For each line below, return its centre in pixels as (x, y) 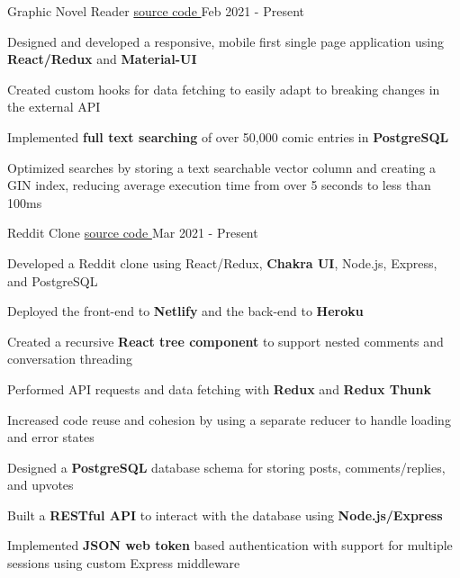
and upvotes (41, 485)
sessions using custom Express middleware (124, 563)
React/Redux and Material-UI (102, 59)
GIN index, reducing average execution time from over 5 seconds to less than (219, 185)
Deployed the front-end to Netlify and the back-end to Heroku (185, 311)
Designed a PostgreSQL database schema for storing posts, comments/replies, (226, 467)
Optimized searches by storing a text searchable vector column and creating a (222, 167)
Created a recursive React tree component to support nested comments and (225, 341)
